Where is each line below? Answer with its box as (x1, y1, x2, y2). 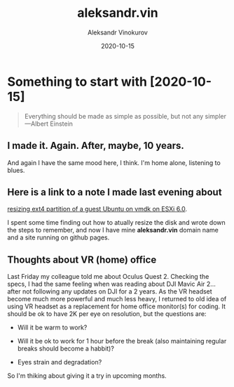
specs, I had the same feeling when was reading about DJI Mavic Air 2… (7, 280, 216, 289)
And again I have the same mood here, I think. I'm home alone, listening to (7, 158, 221, 166)
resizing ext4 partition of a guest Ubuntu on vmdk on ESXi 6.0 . (7, 205, 188, 214)
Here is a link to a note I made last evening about (7, 186, 222, 198)
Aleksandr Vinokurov (87, 28, 149, 37)
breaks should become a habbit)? (17, 344, 114, 353)
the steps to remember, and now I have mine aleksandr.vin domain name (7, 226, 219, 235)
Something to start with (7, 74, 147, 89)
